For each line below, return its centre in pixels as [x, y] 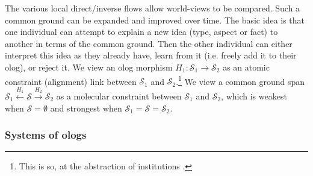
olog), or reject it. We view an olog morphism [89, 67]
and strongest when [86, 108]
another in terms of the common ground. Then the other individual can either [149, 43]
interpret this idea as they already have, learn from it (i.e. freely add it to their [151, 55]
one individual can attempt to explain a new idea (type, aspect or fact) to [141, 32]
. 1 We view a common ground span [240, 80]
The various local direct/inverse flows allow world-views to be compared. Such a [153, 8]
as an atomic [246, 67]
